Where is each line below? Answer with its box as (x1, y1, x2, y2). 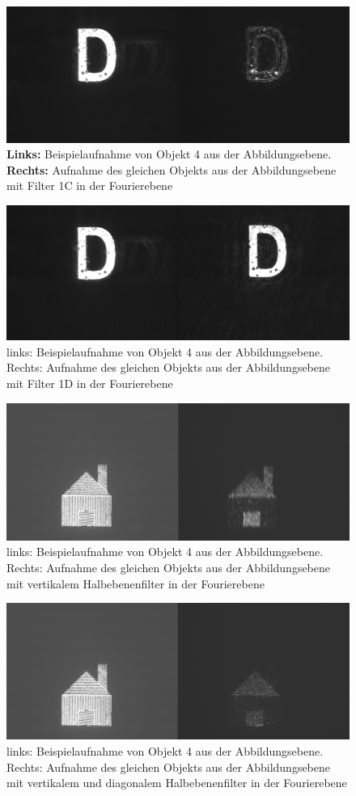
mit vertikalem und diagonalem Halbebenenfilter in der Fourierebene (6, 774, 347, 791)
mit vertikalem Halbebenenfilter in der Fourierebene (6, 575, 265, 592)
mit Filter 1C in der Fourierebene (6, 177, 173, 194)
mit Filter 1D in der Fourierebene (6, 374, 173, 391)
